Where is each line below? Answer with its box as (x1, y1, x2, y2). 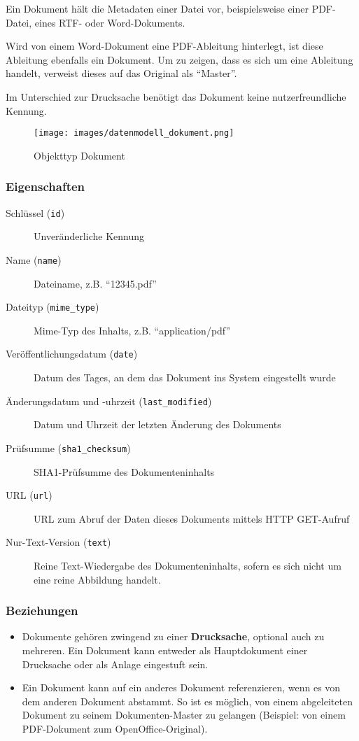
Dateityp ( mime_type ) (6, 299, 99, 314)
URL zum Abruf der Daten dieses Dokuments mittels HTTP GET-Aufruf (34, 511, 350, 525)
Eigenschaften (6, 178, 85, 195)
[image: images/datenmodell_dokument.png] (34, 128, 234, 139)
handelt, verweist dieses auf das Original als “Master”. (6, 66, 237, 80)
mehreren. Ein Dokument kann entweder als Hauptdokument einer (22, 643, 308, 658)
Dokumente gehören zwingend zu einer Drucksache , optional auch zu (22, 629, 325, 644)
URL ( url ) (6, 488, 52, 502)
